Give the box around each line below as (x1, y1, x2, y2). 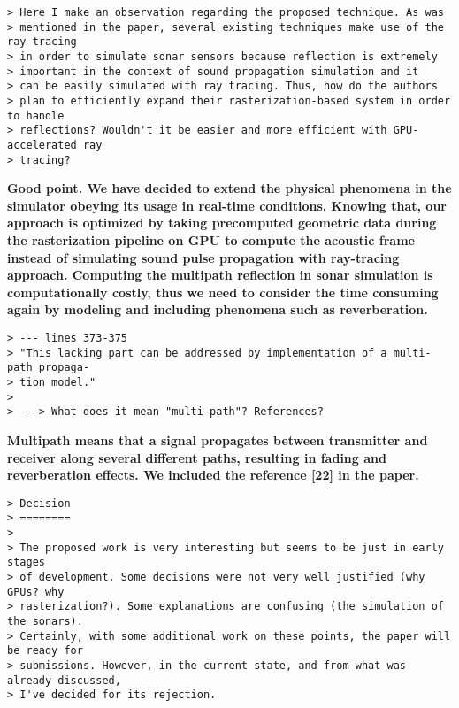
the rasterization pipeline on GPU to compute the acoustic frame (7, 231, 415, 249)
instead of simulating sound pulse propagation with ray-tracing (7, 248, 400, 266)
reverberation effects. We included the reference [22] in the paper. (7, 466, 419, 484)
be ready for (7, 644, 83, 658)
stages (7, 556, 45, 569)
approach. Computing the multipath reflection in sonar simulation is (7, 265, 433, 284)
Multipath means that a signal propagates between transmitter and (7, 430, 428, 449)
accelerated (7, 138, 77, 151)
